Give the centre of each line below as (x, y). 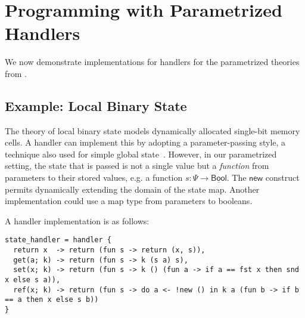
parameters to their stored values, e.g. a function (94, 177)
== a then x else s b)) (52, 300)
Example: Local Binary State (96, 105)
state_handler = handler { (58, 240)
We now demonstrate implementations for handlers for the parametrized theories (152, 62)
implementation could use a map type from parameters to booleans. (129, 201)
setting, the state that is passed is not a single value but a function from (137, 166)
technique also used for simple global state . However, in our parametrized (141, 154)
